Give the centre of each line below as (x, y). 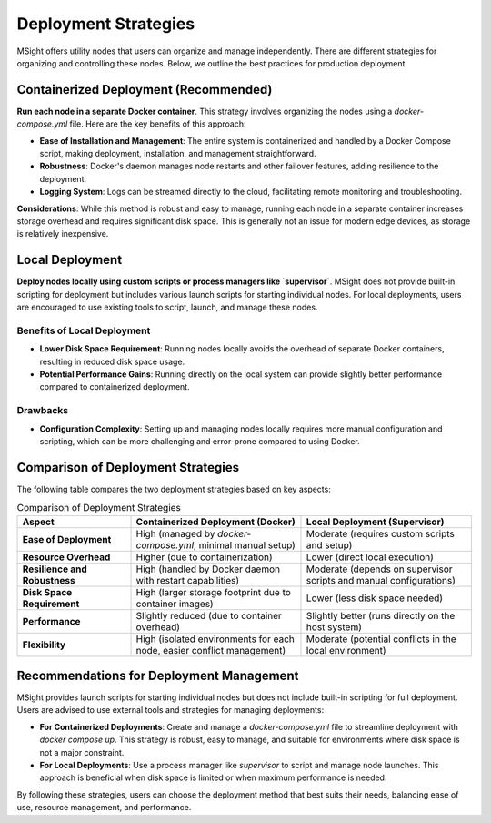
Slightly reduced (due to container (209, 615)
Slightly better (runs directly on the (381, 615)
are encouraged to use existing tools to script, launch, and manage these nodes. (167, 307)
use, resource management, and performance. (104, 808)
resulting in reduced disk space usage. (112, 361)
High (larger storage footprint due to (213, 592)
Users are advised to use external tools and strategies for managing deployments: (170, 710)
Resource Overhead (66, 557)
